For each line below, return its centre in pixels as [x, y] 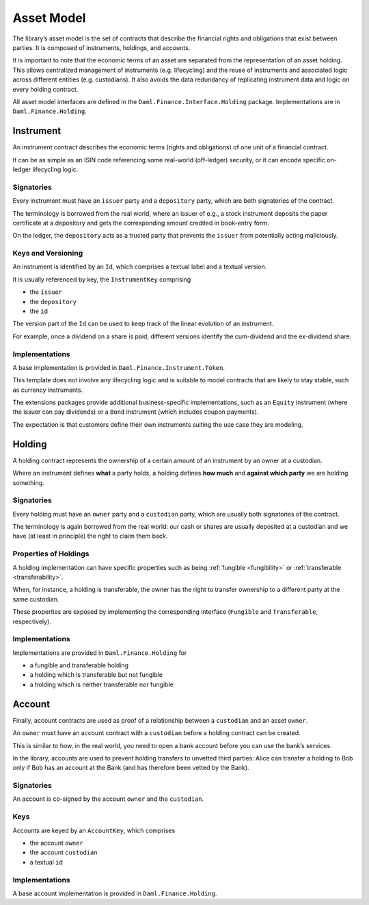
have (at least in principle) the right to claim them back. [90, 536]
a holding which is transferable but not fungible [96, 675]
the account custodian [64, 852]
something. [28, 482]
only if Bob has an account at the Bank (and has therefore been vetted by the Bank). [131, 768]
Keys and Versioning [48, 253]
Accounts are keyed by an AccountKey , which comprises [94, 830]
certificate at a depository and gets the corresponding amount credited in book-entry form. [141, 223]
